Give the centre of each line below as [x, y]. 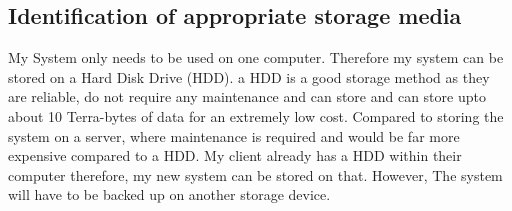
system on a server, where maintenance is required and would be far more [234, 135]
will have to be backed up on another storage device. [169, 194]
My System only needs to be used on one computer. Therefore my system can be [256, 57]
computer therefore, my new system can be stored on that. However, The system [255, 174]
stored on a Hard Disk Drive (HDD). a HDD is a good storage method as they [249, 76]
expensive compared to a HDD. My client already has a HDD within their [235, 155]
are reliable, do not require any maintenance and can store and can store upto [247, 96]
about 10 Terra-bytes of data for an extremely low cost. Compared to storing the [256, 115]
